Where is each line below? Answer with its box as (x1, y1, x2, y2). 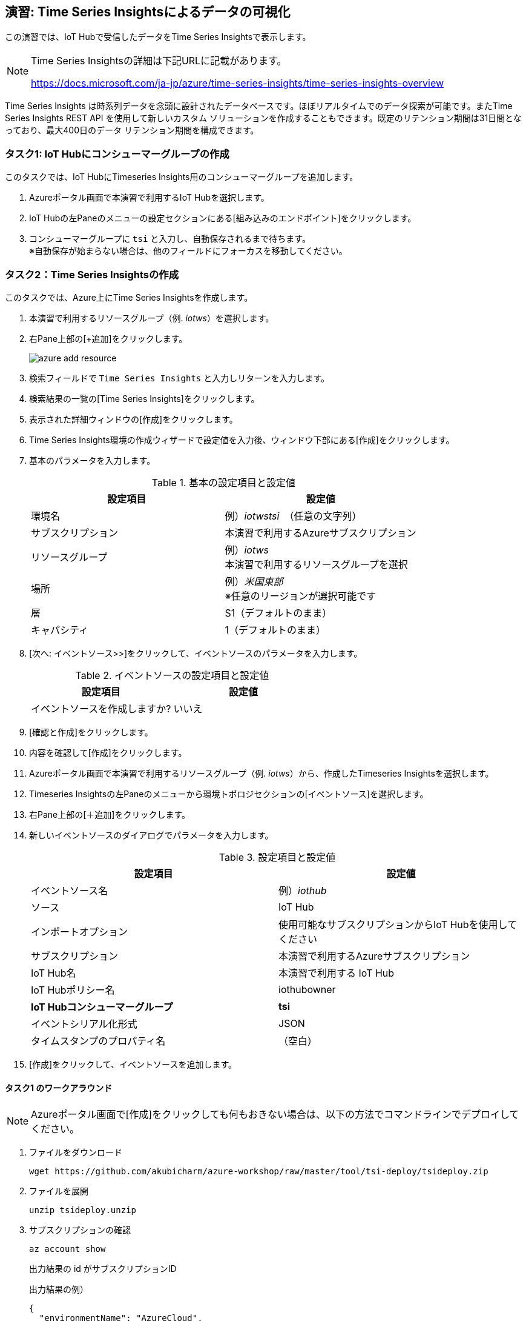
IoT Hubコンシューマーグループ (31, 1000, 173, 1013)
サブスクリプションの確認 (29, 1225, 131, 1236)
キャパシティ (31, 623, 89, 636)
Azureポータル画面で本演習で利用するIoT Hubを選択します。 (29, 192, 269, 203)
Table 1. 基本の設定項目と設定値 (151, 476, 296, 489)
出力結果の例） (29, 1284, 88, 1295)
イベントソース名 (31, 884, 108, 897)
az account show (29, 1244, 106, 1254)
